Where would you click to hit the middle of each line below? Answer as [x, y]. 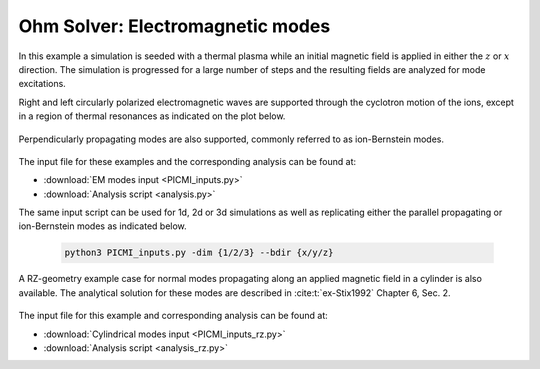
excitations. [42, 84]
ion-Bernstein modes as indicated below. [102, 226]
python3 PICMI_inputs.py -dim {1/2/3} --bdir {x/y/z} [199, 253]
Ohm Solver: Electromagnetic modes [174, 26]
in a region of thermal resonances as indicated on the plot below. [152, 116]
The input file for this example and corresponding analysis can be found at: [173, 316]
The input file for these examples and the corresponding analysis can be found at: [187, 161]
